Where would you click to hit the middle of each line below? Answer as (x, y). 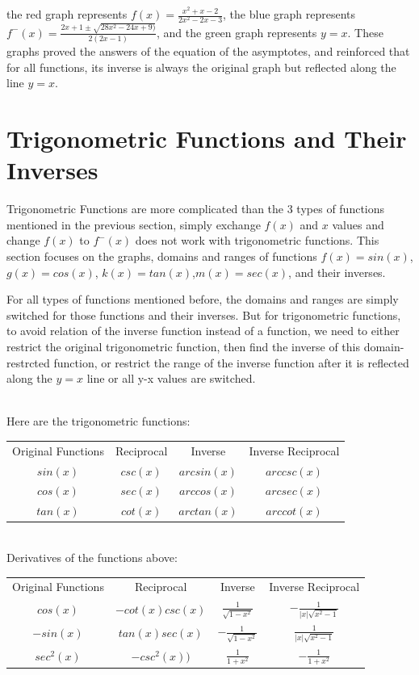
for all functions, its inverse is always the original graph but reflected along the (201, 67)
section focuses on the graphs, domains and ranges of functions (162, 256)
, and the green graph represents (237, 32)
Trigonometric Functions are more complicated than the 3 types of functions (196, 209)
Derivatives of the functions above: (92, 557)
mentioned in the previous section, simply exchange (134, 224)
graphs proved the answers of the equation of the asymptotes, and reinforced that (208, 51)
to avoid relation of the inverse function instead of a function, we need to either (203, 331)
